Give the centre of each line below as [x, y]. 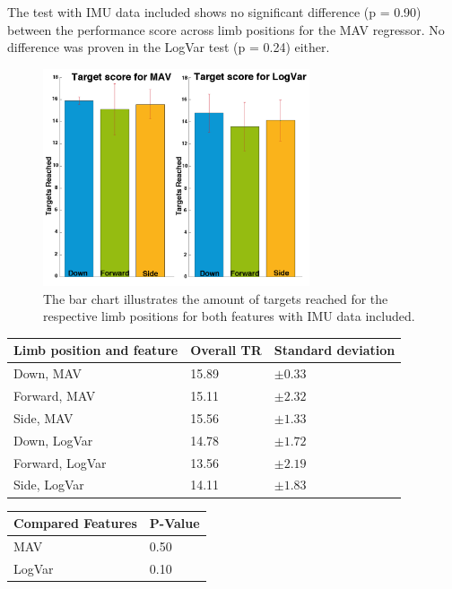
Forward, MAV [55, 396]
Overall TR [226, 350]
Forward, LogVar [60, 462]
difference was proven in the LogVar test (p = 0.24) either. [169, 47]
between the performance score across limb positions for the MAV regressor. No [226, 29]
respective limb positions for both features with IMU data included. [229, 316]
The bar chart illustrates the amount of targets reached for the [216, 298]
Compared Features [75, 523]
